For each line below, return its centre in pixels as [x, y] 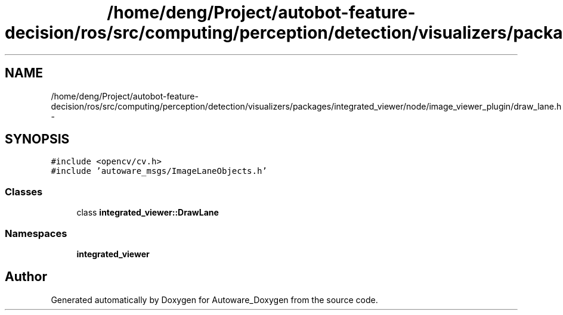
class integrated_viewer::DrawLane [148, 213]
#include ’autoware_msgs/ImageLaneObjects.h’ [159, 171]
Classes [24, 191]
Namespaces [36, 233]
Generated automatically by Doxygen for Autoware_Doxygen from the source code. [214, 300]
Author [26, 277]
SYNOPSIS [37, 139]
